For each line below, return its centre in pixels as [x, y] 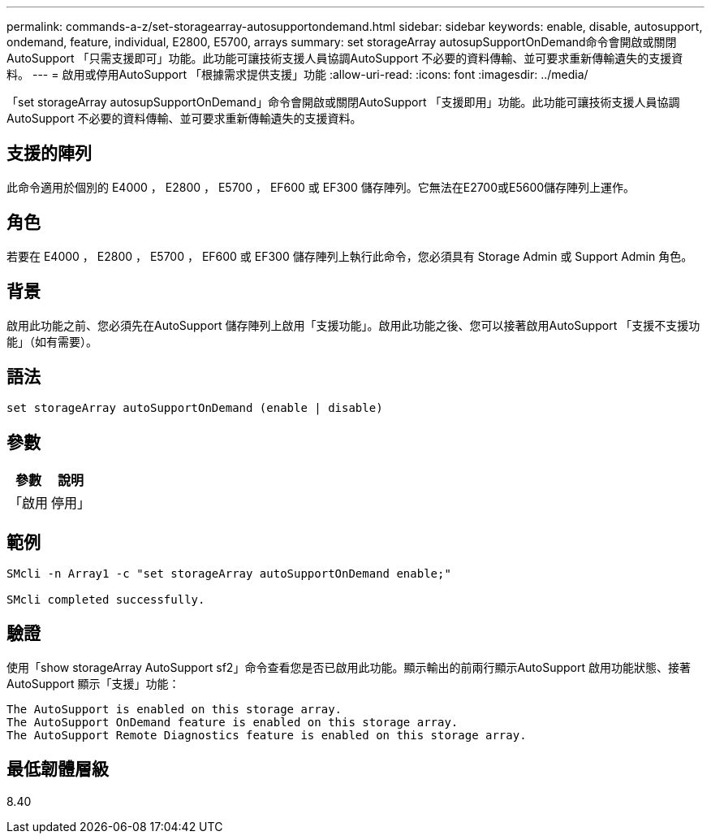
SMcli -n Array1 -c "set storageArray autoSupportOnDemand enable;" [229, 574]
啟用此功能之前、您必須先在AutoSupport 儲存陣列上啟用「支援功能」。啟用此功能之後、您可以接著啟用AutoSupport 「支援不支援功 [353, 325]
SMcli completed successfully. [106, 600]
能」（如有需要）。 [52, 341]
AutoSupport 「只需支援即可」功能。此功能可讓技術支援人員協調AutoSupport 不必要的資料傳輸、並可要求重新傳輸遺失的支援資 [345, 58]
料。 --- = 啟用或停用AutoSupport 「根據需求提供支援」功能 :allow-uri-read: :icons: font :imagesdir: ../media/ [297, 74]
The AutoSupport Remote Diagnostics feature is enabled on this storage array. [267, 735]
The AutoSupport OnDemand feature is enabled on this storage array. [233, 722]
